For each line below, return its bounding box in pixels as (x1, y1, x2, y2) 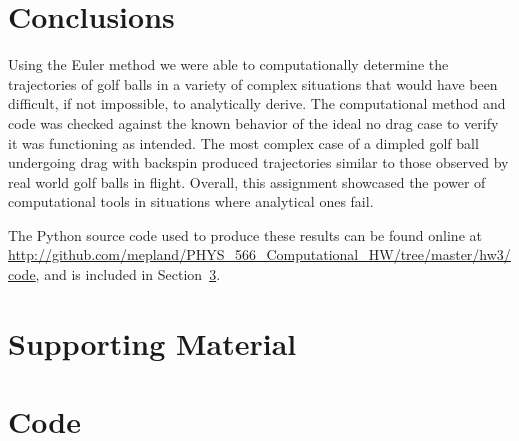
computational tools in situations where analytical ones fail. (8, 191, 374, 212)
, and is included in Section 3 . (35, 264, 221, 285)
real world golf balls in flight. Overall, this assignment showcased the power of (8, 171, 486, 192)
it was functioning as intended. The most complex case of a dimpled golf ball (8, 132, 479, 153)
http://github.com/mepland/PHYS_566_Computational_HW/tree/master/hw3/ (8, 244, 511, 265)
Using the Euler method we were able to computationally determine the (8, 54, 449, 75)
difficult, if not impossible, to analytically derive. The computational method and (8, 93, 506, 114)
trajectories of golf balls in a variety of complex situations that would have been (8, 73, 498, 94)
